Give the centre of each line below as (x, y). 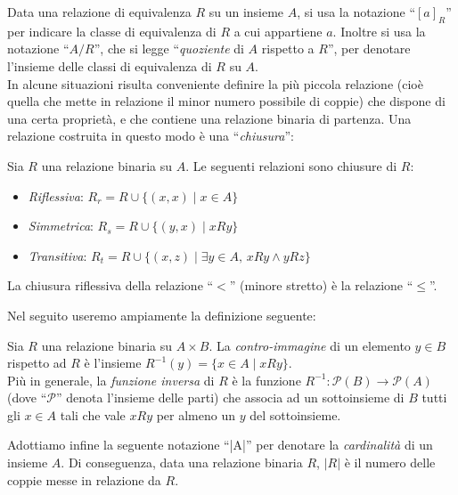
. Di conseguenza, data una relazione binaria (182, 463)
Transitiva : (57, 255)
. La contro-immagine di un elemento (310, 345)
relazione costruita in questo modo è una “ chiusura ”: (151, 136)
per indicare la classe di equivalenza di (112, 31)
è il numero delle (390, 463)
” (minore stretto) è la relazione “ (321, 285)
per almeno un (196, 414)
